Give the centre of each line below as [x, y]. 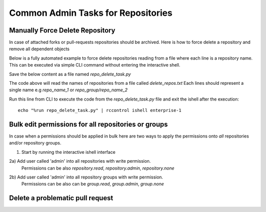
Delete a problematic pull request [61, 198]
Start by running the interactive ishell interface [68, 152]
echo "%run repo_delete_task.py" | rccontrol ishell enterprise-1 [100, 110]
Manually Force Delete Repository [62, 30]
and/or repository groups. [35, 143]
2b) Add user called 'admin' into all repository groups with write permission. [86, 177]
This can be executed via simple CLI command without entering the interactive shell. [95, 65]
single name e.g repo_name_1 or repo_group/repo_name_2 [68, 90]
